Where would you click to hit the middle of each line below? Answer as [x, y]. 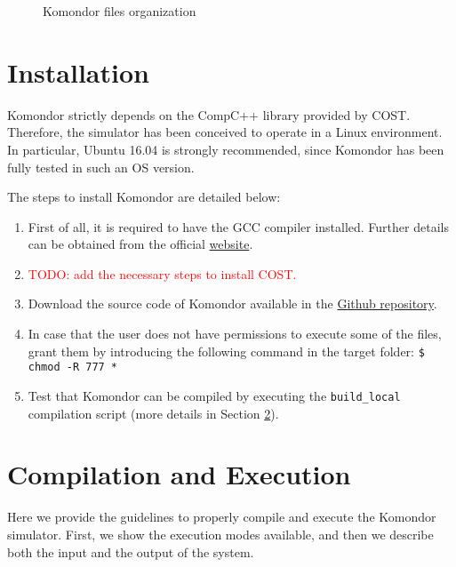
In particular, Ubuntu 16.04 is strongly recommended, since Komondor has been [226, 149]
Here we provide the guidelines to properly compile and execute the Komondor [222, 517]
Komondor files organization [120, 11]
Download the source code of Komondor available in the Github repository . [232, 303]
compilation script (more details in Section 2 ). [153, 413]
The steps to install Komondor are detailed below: [144, 197]
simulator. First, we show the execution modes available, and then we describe [220, 534]
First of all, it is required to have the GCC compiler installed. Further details [238, 226]
